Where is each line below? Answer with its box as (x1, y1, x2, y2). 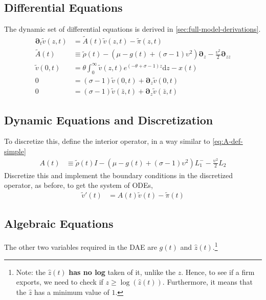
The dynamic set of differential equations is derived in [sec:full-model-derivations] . (4, 24, 261, 34)
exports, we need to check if (16, 276, 103, 287)
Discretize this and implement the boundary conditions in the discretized (4, 169, 233, 180)
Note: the (16, 266, 46, 277)
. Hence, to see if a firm (181, 266, 255, 277)
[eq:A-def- (212, 136, 243, 146)
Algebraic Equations (4, 216, 114, 231)
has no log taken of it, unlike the (69, 266, 176, 277)
